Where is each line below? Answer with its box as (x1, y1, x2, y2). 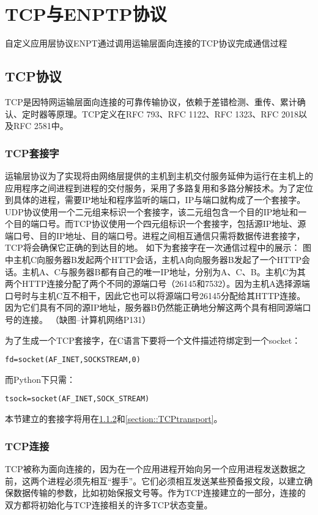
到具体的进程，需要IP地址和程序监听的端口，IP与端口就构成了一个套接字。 (5, 193, 306, 206)
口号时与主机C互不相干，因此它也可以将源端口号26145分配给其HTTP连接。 (5, 289, 306, 302)
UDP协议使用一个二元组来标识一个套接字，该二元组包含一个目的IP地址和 (5, 205, 298, 218)
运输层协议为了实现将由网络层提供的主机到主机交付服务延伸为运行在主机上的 (5, 169, 313, 182)
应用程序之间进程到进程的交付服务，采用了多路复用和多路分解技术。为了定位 (5, 181, 313, 194)
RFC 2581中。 (13, 119, 68, 132)
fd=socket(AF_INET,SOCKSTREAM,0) (5, 355, 141, 365)
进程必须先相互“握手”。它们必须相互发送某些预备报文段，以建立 (47, 474, 305, 487)
